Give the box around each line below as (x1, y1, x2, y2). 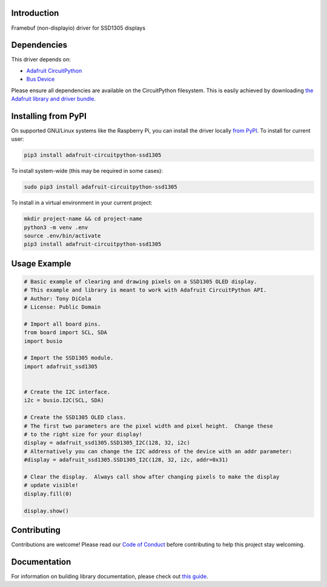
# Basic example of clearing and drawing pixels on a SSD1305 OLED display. (24, 278, 257, 285)
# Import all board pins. (24, 320, 101, 327)
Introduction (11, 8, 59, 18)
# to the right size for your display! (24, 431, 142, 438)
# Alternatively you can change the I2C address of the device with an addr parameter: (24, 448, 292, 455)
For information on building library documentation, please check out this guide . (11, 572, 208, 580)
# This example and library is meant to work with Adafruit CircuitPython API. (24, 287, 267, 293)
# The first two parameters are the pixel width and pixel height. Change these (24, 422, 274, 429)
